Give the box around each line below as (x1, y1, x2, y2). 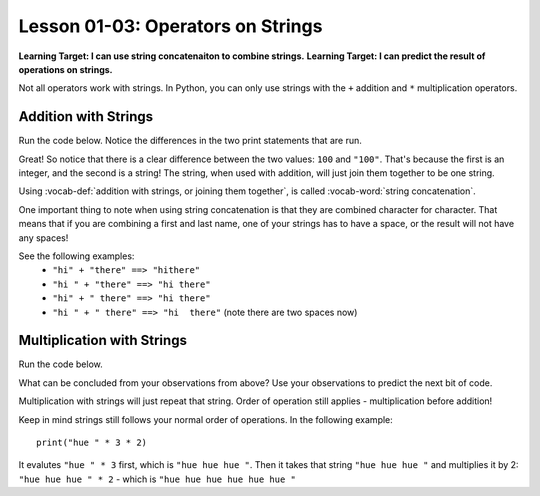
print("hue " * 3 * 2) (36, 437, 148, 448)
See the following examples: (18, 250, 135, 262)
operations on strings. (18, 63, 113, 75)
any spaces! (18, 231, 69, 244)
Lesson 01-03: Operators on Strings (18, 15, 323, 37)
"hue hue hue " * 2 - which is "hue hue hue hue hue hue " (18, 473, 297, 485)
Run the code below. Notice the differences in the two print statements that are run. (18, 135, 362, 147)
